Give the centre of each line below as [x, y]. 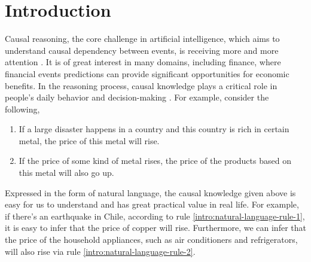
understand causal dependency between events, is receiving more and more [142, 50]
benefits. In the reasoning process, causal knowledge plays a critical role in [141, 85]
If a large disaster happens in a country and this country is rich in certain [154, 129]
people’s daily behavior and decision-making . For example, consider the [137, 97]
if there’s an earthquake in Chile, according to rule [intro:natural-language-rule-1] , [155, 216]
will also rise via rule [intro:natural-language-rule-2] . [100, 251]
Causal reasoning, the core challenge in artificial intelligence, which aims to [142, 39]
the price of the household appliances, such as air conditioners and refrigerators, [151, 240]
